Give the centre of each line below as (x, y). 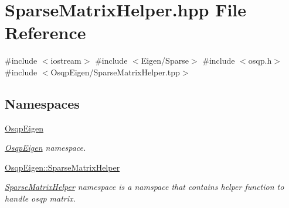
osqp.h (260, 60)
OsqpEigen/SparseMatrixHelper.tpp (115, 72)
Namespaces (42, 103)
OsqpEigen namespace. (45, 148)
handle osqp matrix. (40, 198)
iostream (66, 60)
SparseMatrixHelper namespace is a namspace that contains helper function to (144, 187)
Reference (45, 32)
